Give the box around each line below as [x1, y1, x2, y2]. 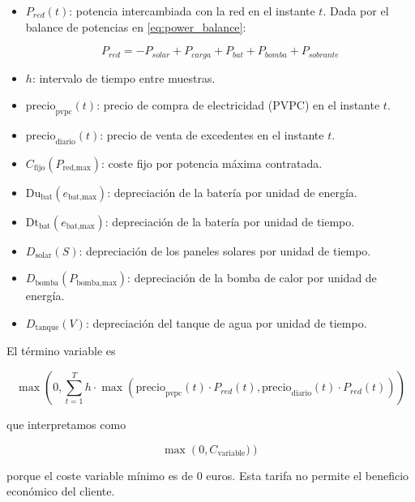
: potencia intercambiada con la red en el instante [69, 2, 315, 19]
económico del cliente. [6, 483, 115, 500]
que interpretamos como [6, 416, 126, 433]
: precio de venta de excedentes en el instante [100, 127, 324, 144]
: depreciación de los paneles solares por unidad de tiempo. [79, 242, 371, 259]
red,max [62, 164, 92, 173]
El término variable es [6, 342, 116, 359]
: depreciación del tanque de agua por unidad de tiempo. [85, 315, 367, 332]
